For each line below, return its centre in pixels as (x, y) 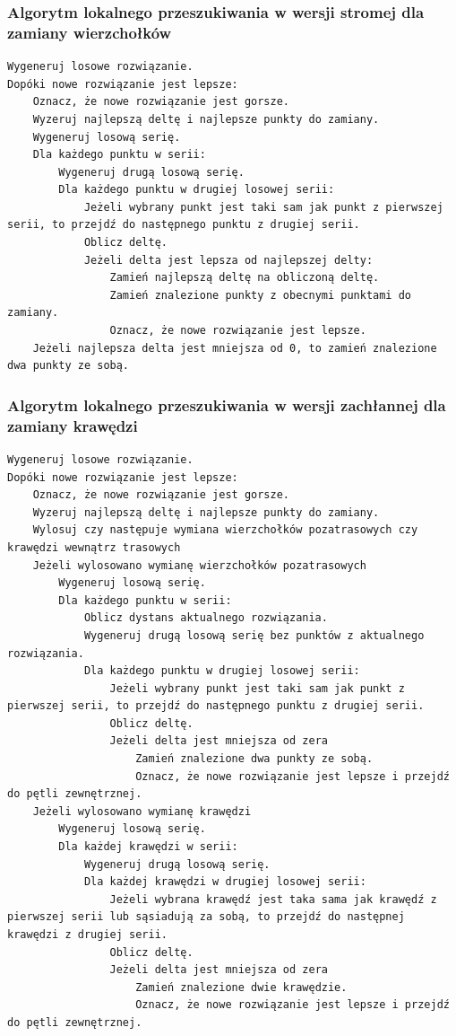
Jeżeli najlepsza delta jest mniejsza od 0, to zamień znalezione (235, 348)
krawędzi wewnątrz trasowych (94, 547)
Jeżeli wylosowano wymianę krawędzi (142, 811)
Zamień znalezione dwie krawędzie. (241, 987)
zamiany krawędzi (73, 425)
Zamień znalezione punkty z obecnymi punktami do (261, 295)
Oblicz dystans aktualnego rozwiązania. (206, 618)
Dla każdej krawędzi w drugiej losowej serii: (225, 882)
